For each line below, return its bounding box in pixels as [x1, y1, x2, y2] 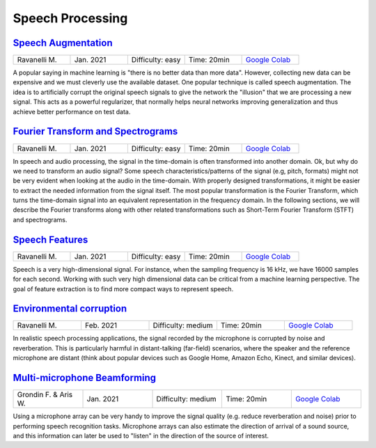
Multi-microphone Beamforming [13, 372, 157, 384]
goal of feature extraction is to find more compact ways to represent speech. [13, 284, 234, 293]
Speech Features [13, 233, 88, 245]
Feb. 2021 [84, 320, 118, 330]
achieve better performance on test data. [13, 107, 131, 116]
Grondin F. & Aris [17, 390, 73, 400]
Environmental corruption [13, 303, 127, 315]
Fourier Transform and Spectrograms [13, 125, 178, 137]
